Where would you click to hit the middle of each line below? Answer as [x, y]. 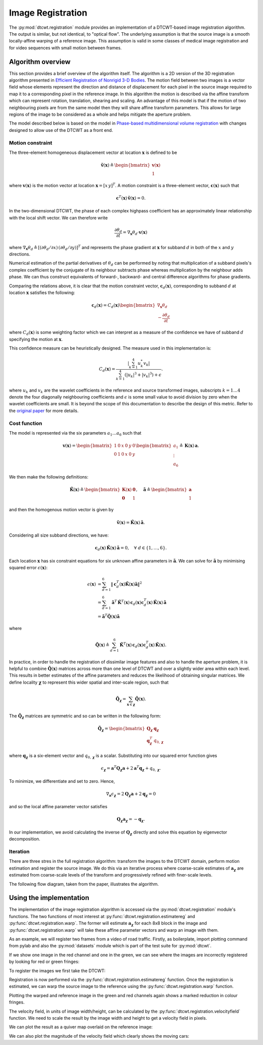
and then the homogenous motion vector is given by [61, 510]
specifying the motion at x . [36, 339]
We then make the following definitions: [49, 477]
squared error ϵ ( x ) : [28, 568]
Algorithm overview [40, 62]
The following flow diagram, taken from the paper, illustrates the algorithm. [84, 884]
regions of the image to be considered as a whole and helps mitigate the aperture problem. [100, 114]
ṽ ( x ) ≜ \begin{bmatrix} [125, 165]
